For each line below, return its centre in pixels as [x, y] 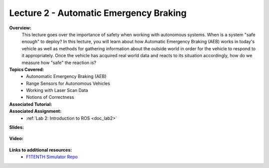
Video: [16, 139]
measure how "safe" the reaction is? [59, 63]
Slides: [17, 127]
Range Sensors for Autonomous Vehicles [68, 83]
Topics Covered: [27, 69]
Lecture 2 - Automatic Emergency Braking [98, 13]
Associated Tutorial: [31, 104]
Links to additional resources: [41, 150]
